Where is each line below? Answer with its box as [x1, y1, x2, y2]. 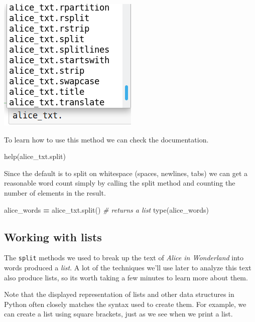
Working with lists [4, 229, 102, 244]
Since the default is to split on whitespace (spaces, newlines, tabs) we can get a [4, 168, 248, 178]
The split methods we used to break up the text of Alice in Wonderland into [4, 252, 244, 263]
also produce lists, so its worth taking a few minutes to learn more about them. [4, 272, 248, 282]
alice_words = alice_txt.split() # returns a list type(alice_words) [4, 204, 209, 215]
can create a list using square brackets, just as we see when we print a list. [4, 308, 233, 319]
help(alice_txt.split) [4, 151, 66, 162]
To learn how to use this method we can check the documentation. [4, 134, 209, 144]
